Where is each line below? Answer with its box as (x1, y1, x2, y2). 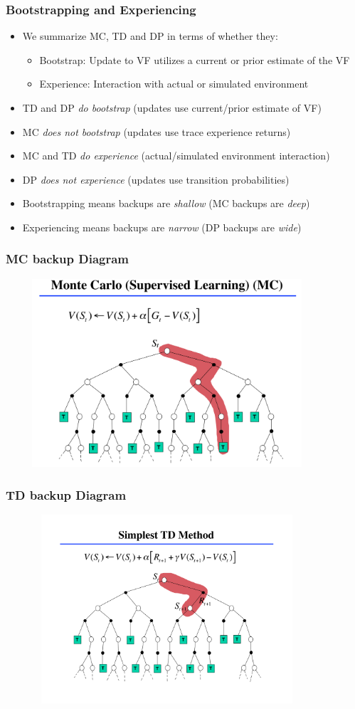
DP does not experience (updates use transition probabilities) (22, 172, 290, 187)
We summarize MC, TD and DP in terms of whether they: (22, 28, 278, 43)
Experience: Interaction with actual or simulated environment (39, 76, 309, 91)
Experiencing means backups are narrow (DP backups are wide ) (22, 219, 302, 234)
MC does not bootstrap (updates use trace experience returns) (22, 124, 291, 139)
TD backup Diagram (6, 485, 127, 503)
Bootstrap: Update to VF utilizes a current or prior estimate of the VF (39, 52, 350, 67)
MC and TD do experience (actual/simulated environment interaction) (22, 148, 330, 163)
